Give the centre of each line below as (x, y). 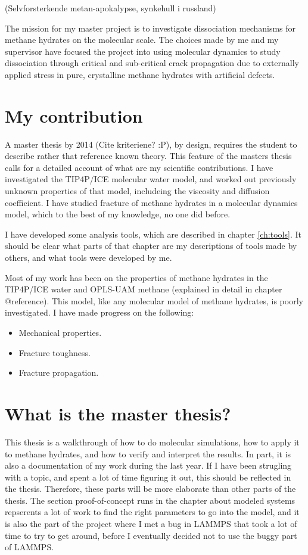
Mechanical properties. (60, 332)
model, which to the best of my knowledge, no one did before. (118, 214)
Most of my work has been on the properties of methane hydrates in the (136, 277)
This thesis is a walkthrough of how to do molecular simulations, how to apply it (152, 442)
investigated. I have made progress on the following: (99, 312)
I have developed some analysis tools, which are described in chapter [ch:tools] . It (153, 234)
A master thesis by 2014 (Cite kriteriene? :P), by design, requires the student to (151, 144)
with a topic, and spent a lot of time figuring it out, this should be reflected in (148, 477)
